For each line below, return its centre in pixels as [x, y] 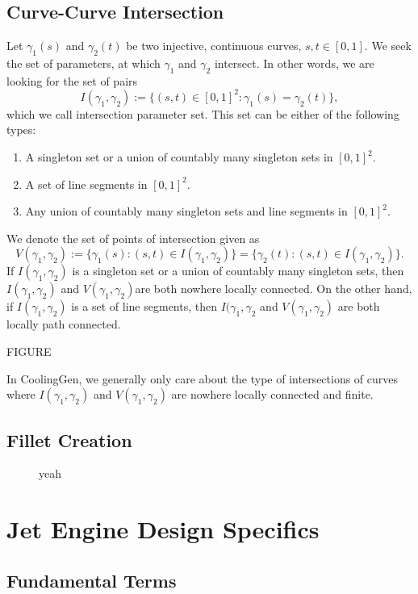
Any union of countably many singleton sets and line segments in [186, 211]
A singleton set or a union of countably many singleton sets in [179, 157]
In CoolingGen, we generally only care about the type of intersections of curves [203, 378]
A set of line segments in [86, 184]
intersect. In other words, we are [294, 63]
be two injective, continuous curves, [214, 46]
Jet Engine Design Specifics [163, 529]
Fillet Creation [69, 439]
